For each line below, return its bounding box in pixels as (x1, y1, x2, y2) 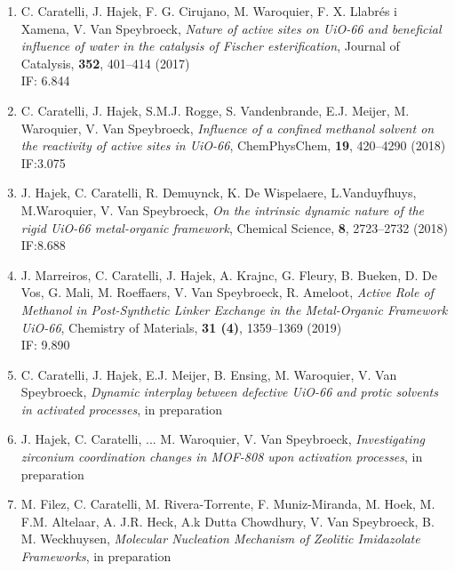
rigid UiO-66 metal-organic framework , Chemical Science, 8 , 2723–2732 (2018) (20, 218, 448, 237)
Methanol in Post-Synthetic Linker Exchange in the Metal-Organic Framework (20, 300, 448, 318)
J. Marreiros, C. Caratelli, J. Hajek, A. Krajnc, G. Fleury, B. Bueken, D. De (20, 265, 437, 284)
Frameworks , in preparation (20, 547, 172, 566)
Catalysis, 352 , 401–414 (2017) (20, 53, 190, 72)
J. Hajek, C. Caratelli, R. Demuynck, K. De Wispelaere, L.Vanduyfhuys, (20, 183, 417, 202)
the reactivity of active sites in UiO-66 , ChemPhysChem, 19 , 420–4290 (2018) (20, 136, 446, 155)
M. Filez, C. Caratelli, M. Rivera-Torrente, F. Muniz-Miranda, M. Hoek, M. (20, 495, 435, 513)
